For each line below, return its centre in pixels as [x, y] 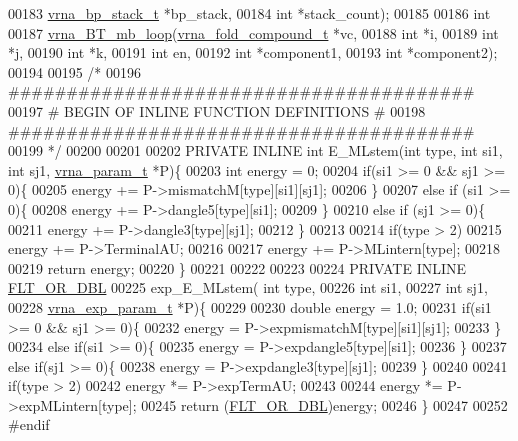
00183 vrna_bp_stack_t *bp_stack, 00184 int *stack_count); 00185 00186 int [249, 13]
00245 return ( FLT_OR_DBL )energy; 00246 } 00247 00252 [324, 404]
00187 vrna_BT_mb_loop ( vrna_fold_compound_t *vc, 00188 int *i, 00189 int [253, 32]
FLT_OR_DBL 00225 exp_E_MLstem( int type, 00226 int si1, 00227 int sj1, [248, 287]
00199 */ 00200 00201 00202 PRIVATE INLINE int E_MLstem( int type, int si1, [255, 150]
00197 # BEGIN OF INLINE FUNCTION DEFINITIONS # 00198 [217, 110]
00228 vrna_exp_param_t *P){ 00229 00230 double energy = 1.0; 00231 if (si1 [250, 306]
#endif [29, 424]
